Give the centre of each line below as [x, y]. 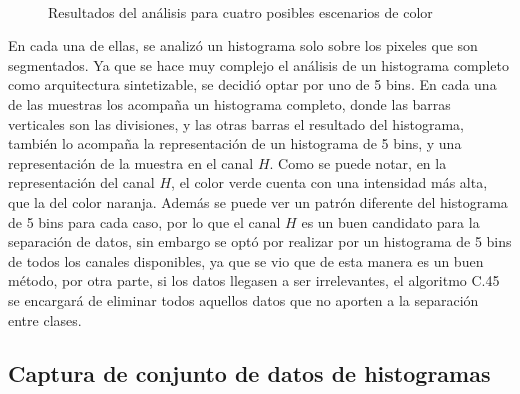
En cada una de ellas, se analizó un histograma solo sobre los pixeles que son [243, 45]
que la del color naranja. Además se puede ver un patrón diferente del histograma [258, 201]
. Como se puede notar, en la [358, 162]
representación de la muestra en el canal [131, 162]
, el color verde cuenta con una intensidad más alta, [329, 182]
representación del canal [81, 182]
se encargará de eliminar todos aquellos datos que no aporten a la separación [243, 299]
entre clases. [45, 319]
